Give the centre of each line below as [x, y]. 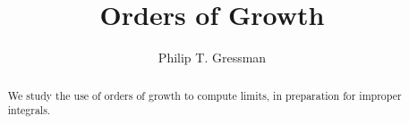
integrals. [29, 110]
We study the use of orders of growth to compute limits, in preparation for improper [204, 95]
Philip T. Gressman [212, 58]
